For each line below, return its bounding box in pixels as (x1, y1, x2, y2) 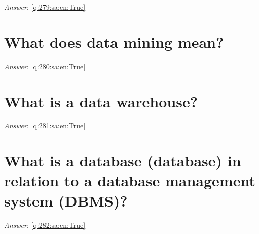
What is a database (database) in (4, 150, 241, 171)
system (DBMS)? (4, 190, 128, 211)
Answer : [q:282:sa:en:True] (4, 219, 86, 230)
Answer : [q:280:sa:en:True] (4, 61, 86, 71)
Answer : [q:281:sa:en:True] (4, 120, 86, 131)
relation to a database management (4, 170, 255, 191)
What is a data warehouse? (4, 91, 198, 111)
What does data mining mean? (4, 31, 224, 52)
